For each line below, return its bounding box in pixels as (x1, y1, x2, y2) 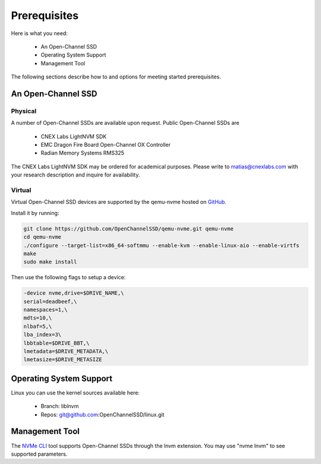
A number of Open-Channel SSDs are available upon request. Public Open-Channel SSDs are (11, 119, 240, 127)
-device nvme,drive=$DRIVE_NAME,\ (23, 290, 124, 296)
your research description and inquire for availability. (11, 171, 140, 178)
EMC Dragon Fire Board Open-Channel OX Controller (40, 141, 171, 149)
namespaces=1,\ (23, 307, 68, 313)
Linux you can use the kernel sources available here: (11, 389, 140, 396)
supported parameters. (11, 450, 68, 457)
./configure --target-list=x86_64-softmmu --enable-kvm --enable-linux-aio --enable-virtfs (23, 242, 300, 249)
